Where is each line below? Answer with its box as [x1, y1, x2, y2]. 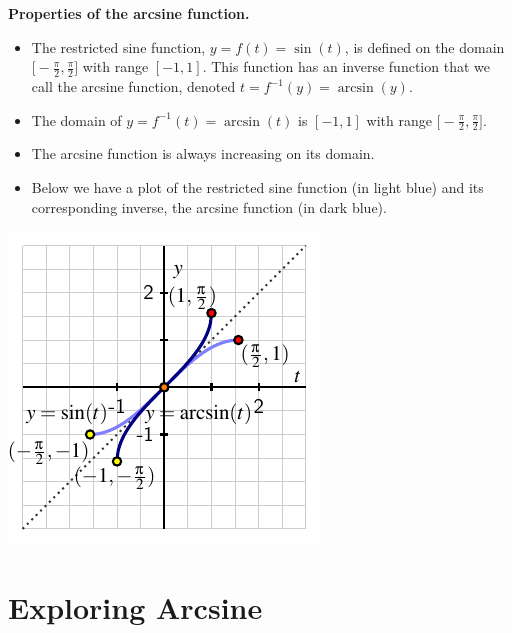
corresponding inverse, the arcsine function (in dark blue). [31, 196, 387, 217]
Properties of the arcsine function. [8, 3, 250, 23]
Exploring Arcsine [8, 587, 263, 627]
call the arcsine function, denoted [31, 76, 236, 97]
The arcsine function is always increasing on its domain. [31, 143, 375, 164]
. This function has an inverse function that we [202, 56, 490, 77]
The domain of [31, 109, 122, 130]
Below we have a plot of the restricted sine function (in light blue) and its [31, 177, 484, 198]
